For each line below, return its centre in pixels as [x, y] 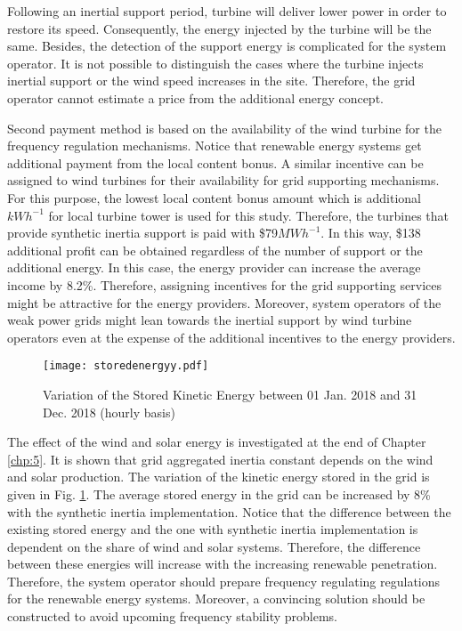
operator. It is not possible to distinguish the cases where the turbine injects [215, 63]
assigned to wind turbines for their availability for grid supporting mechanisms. [223, 180]
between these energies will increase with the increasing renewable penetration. [223, 564]
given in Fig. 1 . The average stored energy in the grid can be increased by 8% [219, 493]
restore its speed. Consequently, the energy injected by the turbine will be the [219, 28]
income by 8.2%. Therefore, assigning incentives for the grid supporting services [224, 284]
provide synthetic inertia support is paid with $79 [143, 233]
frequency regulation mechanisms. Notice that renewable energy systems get [215, 146]
